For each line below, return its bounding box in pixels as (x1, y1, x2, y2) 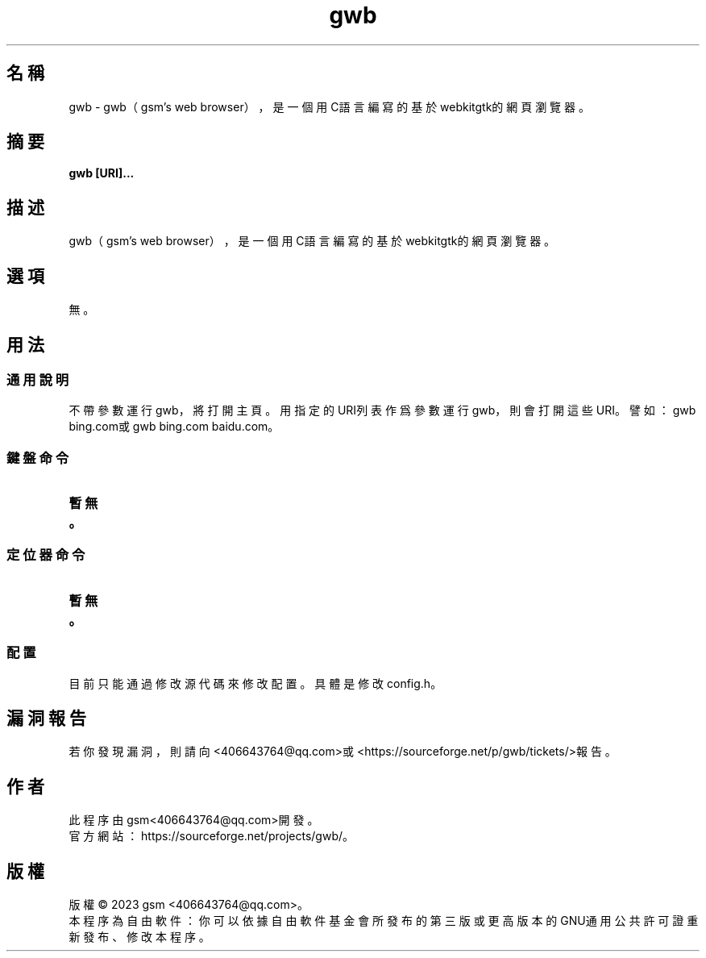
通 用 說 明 (6, 371, 69, 388)
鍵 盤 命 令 (6, 449, 69, 466)
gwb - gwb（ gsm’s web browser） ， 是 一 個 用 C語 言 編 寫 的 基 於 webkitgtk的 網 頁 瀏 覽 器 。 (69, 99, 590, 114)
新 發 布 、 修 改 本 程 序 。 (69, 930, 210, 944)
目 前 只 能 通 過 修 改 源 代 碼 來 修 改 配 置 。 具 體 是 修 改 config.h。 (69, 676, 442, 690)
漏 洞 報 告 (6, 708, 86, 729)
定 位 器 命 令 (6, 547, 85, 564)
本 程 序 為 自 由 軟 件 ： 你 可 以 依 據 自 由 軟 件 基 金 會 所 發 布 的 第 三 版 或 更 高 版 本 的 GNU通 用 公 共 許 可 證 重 (69, 914, 699, 928)
